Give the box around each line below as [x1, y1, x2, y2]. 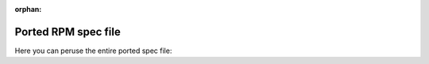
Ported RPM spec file [14, 24, 121, 39]
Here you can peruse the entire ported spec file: [14, 46, 172, 55]
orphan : [14, 5, 42, 13]
